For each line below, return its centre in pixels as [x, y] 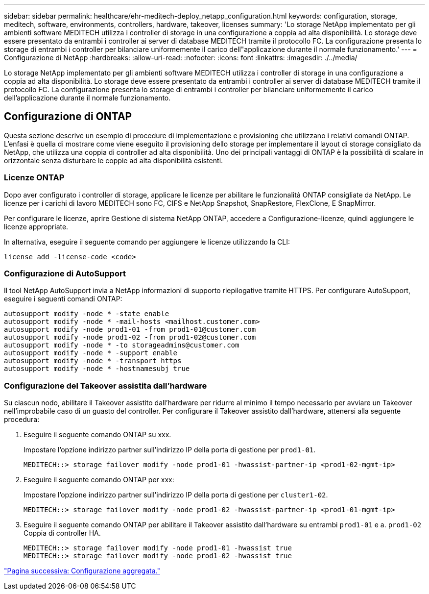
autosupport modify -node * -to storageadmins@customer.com [122, 345]
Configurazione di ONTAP [68, 117]
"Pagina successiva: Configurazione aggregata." [82, 571]
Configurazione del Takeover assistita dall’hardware [106, 385]
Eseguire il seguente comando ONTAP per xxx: [99, 480]
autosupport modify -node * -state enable [87, 314]
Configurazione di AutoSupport [65, 273]
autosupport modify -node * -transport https [93, 361]
